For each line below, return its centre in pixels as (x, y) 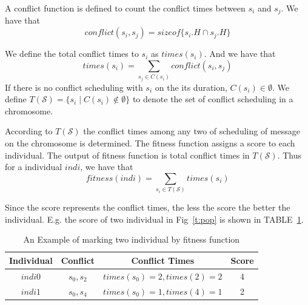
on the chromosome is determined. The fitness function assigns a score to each (150, 143)
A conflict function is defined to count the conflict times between (125, 8)
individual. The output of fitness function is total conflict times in (127, 155)
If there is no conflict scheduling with (74, 87)
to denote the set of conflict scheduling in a (213, 99)
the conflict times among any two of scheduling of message (192, 131)
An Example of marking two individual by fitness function (132, 239)
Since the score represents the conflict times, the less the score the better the (148, 207)
